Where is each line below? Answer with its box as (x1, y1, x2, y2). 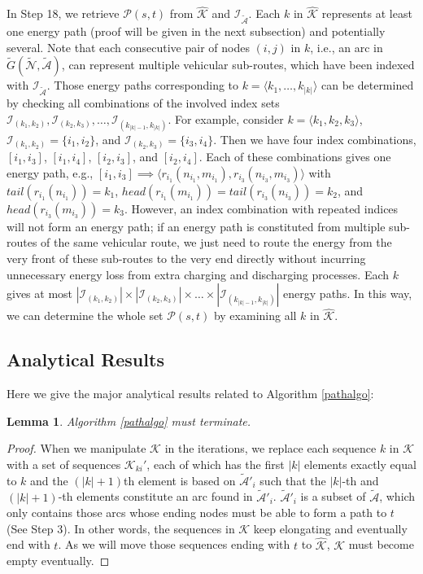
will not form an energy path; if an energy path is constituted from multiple (7, 217, 386, 234)
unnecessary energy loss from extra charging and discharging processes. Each (7, 265, 390, 283)
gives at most (7, 285, 73, 302)
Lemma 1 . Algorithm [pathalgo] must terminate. (7, 412, 251, 429)
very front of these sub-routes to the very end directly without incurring (7, 249, 366, 266)
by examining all (213, 307, 297, 324)
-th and (342, 471, 379, 489)
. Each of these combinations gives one (198, 148, 391, 165)
